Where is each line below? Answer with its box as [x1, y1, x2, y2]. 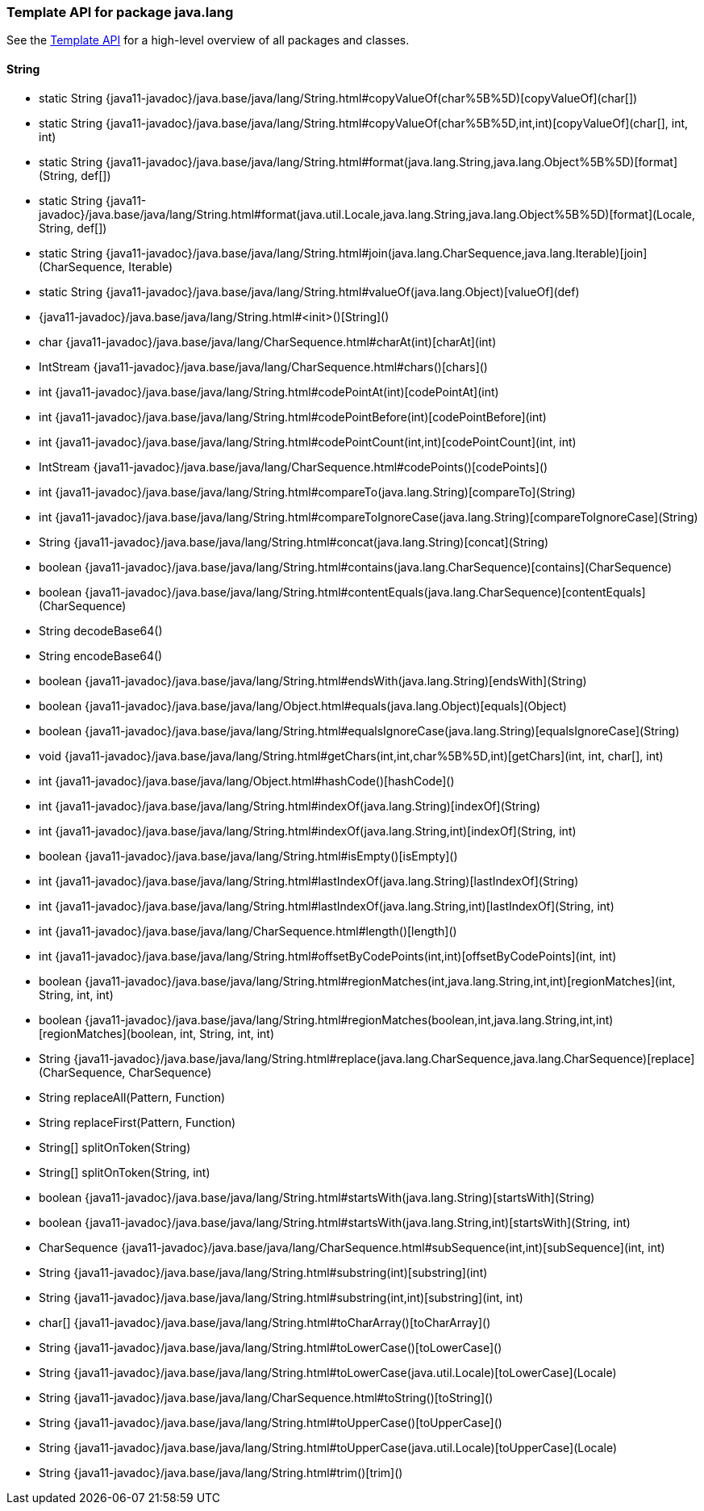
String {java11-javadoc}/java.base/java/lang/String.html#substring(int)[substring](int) [39, 1265, 488, 1279]
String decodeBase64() [39, 623, 163, 638]
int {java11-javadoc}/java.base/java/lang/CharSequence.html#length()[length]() [39, 923, 457, 938]
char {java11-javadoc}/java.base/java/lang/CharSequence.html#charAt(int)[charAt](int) [39, 334, 497, 349]
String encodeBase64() [39, 648, 163, 663]
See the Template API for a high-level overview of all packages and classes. [6, 33, 410, 48]
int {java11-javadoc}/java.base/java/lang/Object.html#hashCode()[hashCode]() [39, 773, 455, 788]
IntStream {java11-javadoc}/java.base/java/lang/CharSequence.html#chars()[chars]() [39, 359, 488, 374]
